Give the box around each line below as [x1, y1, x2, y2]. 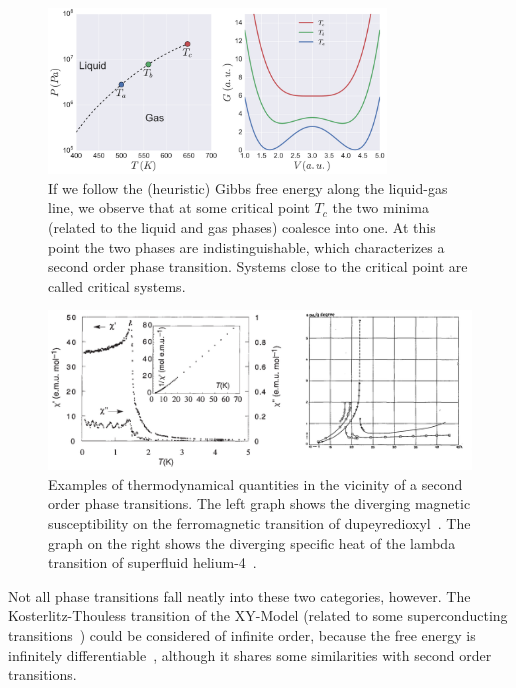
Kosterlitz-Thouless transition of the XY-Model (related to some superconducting [8, 605, 508, 626]
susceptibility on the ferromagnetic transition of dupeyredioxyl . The [48, 513, 471, 534]
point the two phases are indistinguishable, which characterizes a [48, 236, 445, 257]
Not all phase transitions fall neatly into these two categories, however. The [8, 585, 471, 606]
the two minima [332, 197, 429, 218]
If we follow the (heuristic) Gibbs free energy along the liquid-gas [48, 177, 448, 198]
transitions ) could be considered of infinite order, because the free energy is [8, 625, 476, 646]
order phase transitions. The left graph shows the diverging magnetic [48, 493, 471, 514]
